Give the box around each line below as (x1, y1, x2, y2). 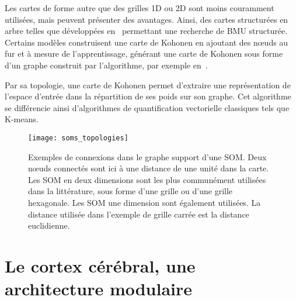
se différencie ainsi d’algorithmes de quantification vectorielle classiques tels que (5, 101, 290, 113)
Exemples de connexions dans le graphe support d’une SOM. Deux (28, 150, 267, 163)
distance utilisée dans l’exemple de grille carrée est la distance (28, 208, 249, 220)
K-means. (5, 113, 39, 125)
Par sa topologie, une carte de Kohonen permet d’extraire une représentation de (5, 78, 291, 91)
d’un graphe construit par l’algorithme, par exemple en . (5, 58, 208, 71)
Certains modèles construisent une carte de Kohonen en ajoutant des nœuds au (5, 36, 288, 48)
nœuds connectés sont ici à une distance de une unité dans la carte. (28, 162, 269, 174)
